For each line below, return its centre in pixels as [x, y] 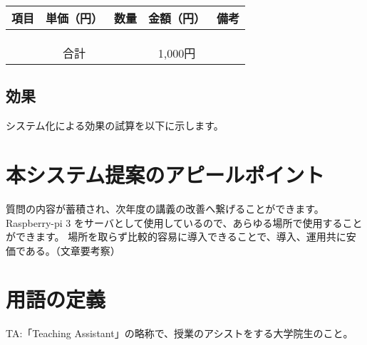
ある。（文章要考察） [73, 250]
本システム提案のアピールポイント [165, 174]
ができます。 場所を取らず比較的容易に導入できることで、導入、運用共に [176, 237]
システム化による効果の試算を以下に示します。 [115, 126]
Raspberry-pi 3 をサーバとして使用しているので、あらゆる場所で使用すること [184, 222]
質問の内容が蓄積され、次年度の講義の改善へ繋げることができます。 [165, 208]
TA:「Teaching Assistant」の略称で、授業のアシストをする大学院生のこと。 [180, 333]
